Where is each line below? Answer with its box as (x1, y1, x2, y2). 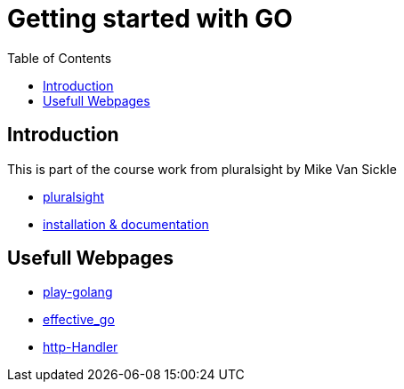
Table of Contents (7, 50, 112, 66)
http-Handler (43, 339, 118, 355)
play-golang (43, 284, 113, 300)
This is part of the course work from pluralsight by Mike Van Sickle (7, 161, 397, 177)
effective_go (43, 312, 115, 328)
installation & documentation (43, 216, 209, 232)
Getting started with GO (7, 4, 293, 34)
